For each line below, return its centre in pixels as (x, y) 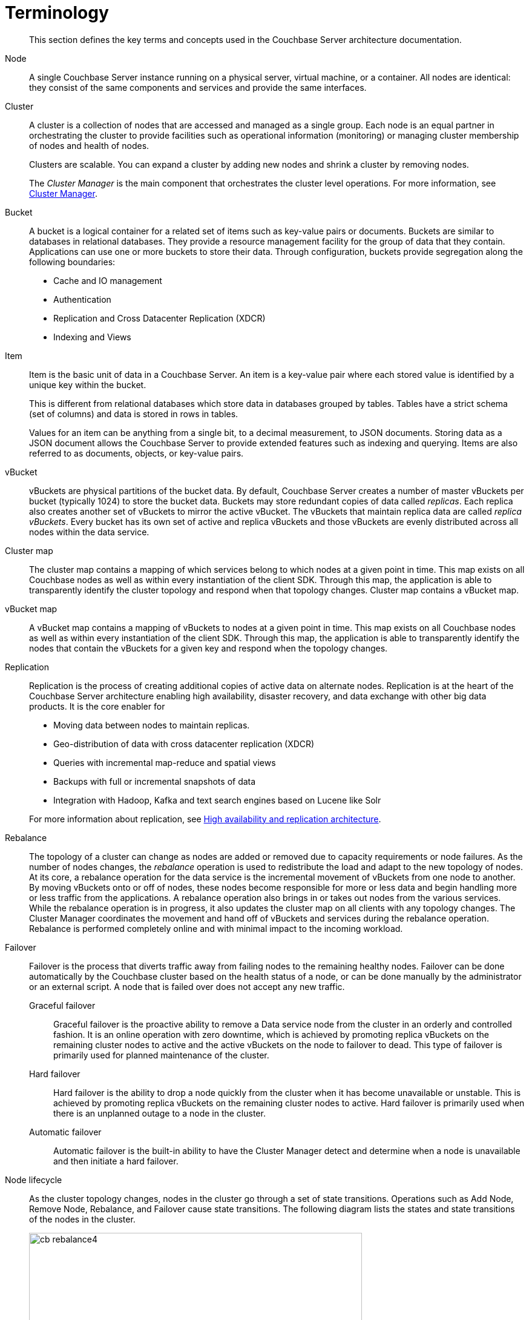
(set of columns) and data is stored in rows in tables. (134, 414)
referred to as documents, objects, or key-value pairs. (136, 453)
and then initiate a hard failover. (116, 1161)
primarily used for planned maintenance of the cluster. (161, 1055)
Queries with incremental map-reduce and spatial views (165, 762)
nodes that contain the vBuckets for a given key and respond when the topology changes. (209, 648)
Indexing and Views (92, 337)
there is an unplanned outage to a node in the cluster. (159, 1113)
